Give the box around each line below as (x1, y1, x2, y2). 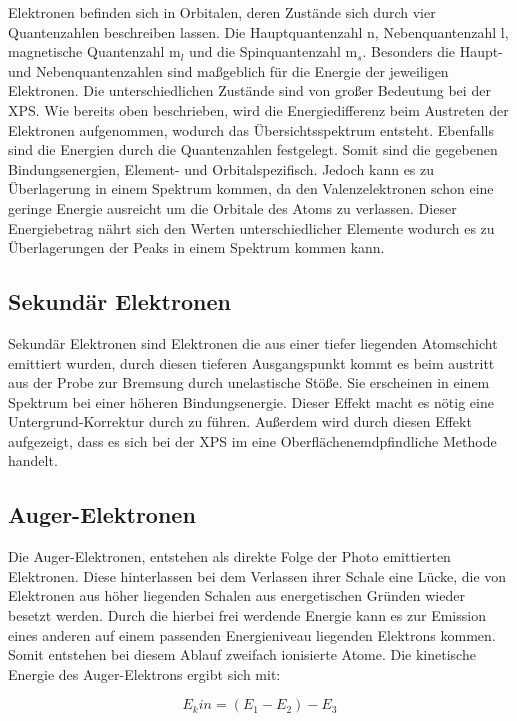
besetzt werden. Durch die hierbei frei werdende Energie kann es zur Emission (8, 605, 486, 626)
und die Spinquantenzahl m (189, 41, 358, 62)
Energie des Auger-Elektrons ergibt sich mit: (8, 663, 281, 684)
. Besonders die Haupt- (362, 41, 503, 62)
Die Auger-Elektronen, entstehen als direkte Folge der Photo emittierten (8, 546, 451, 567)
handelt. (8, 450, 58, 471)
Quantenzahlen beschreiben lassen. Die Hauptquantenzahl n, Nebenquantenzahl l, (8, 21, 509, 42)
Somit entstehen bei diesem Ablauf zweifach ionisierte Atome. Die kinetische (8, 644, 476, 665)
